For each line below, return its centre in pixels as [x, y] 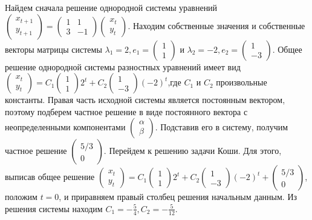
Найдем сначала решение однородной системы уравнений [111, 7]
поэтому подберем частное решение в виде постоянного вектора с [126, 111]
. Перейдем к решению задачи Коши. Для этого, [193, 151]
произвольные [242, 82]
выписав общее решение [50, 177]
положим [21, 197]
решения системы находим [54, 208]
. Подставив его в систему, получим [222, 127]
